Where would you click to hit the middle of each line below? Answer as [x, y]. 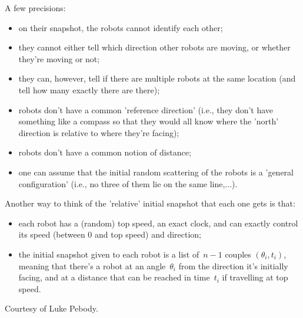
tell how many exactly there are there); [89, 89]
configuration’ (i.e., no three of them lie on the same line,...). [128, 183]
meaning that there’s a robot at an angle [92, 265]
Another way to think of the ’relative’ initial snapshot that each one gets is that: [150, 203]
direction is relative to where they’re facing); [99, 132]
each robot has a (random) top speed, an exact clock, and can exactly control [158, 223]
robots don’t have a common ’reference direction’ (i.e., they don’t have [146, 109]
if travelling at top [255, 277]
